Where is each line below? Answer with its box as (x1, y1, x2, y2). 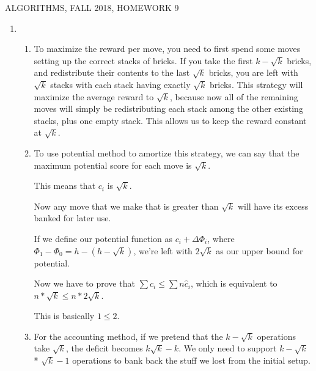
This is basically (34, 309, 95, 322)
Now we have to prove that (34, 277, 135, 290)
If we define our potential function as (34, 232, 173, 244)
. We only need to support (178, 342, 277, 354)
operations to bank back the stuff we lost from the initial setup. (72, 354, 310, 367)
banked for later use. (34, 211, 111, 224)
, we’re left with (133, 244, 193, 257)
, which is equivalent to (190, 277, 277, 290)
